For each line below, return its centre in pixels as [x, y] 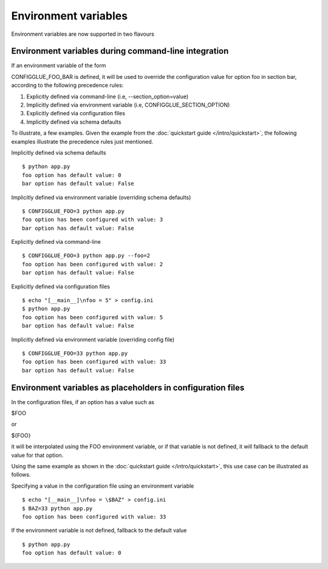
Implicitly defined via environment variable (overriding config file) [93, 339]
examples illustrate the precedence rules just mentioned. [82, 141]
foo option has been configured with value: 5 [93, 317]
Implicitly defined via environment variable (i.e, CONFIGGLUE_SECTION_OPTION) [128, 105]
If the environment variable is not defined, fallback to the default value [99, 530]
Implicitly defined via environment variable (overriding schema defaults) [101, 197]
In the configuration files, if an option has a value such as [83, 402]
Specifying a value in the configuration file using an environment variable [103, 486]
